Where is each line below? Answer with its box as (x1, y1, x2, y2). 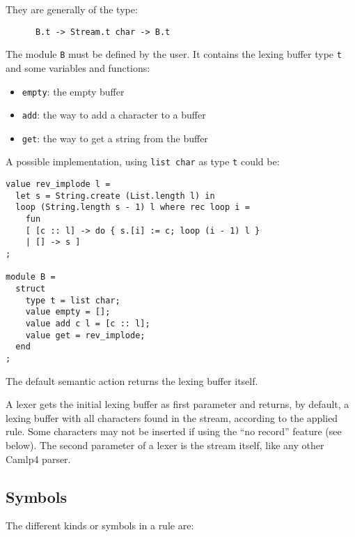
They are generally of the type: (6, 2, 138, 16)
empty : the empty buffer (22, 84, 125, 98)
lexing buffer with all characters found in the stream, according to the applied (6, 410, 338, 425)
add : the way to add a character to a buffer (22, 107, 206, 122)
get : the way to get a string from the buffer (22, 130, 208, 145)
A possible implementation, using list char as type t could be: (6, 154, 280, 169)
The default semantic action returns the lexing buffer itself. (6, 373, 258, 388)
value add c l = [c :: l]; (25, 319, 150, 328)
